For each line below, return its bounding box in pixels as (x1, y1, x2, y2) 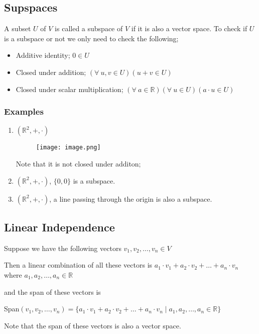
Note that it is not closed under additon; (16, 158, 141, 169)
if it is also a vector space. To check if (131, 23, 247, 34)
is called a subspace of (55, 23, 123, 34)
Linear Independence (4, 219, 115, 235)
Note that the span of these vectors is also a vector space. (4, 320, 181, 330)
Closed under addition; (16, 66, 86, 77)
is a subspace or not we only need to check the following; (4, 33, 179, 43)
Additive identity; (16, 50, 70, 60)
